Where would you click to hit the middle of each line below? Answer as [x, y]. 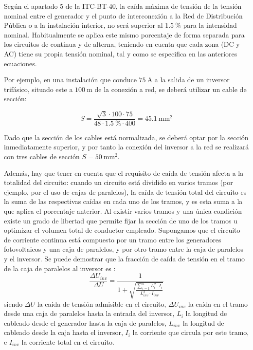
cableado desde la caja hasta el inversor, [63, 332]
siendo [13, 304]
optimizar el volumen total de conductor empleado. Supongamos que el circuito [122, 230]
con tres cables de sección [42, 156]
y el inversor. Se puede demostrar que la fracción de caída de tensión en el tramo [125, 258]
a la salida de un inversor [192, 80]
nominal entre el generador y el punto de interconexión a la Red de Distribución [123, 15]
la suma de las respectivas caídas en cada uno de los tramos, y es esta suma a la [123, 201]
